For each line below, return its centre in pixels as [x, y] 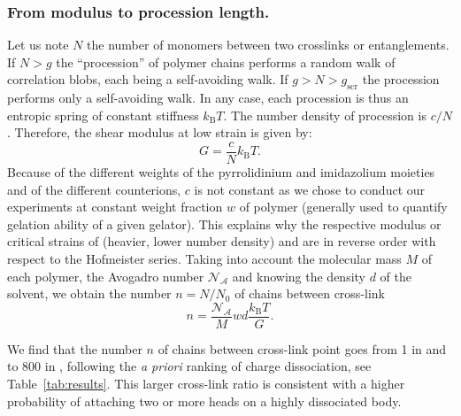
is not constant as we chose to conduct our [310, 189]
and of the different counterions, [94, 189]
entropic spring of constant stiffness [103, 115]
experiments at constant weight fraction [115, 207]
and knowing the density [299, 276]
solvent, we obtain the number [89, 293]
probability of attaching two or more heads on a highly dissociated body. [204, 401]
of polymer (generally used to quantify [343, 207]
